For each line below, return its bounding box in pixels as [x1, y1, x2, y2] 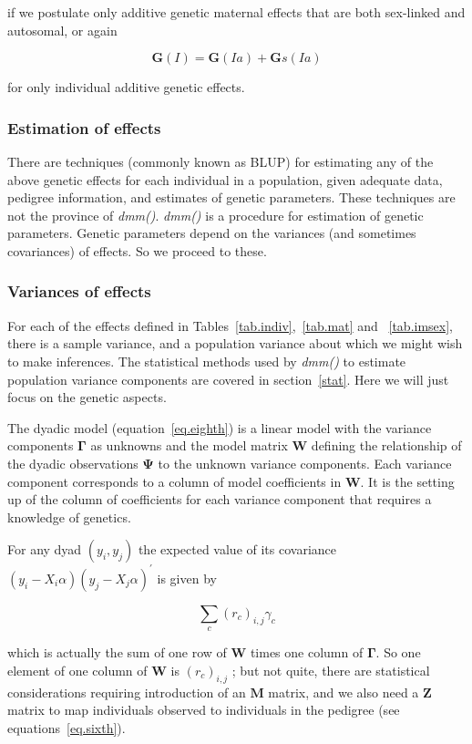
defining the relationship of [311, 436, 462, 455]
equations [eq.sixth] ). [7, 718, 126, 737]
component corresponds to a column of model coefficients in [7, 471, 342, 491]
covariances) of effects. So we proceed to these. [7, 241, 267, 260]
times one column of [250, 643, 364, 662]
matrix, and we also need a [268, 682, 419, 701]
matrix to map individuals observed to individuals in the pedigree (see [7, 700, 400, 719]
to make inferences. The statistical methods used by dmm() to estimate [7, 351, 406, 370]
